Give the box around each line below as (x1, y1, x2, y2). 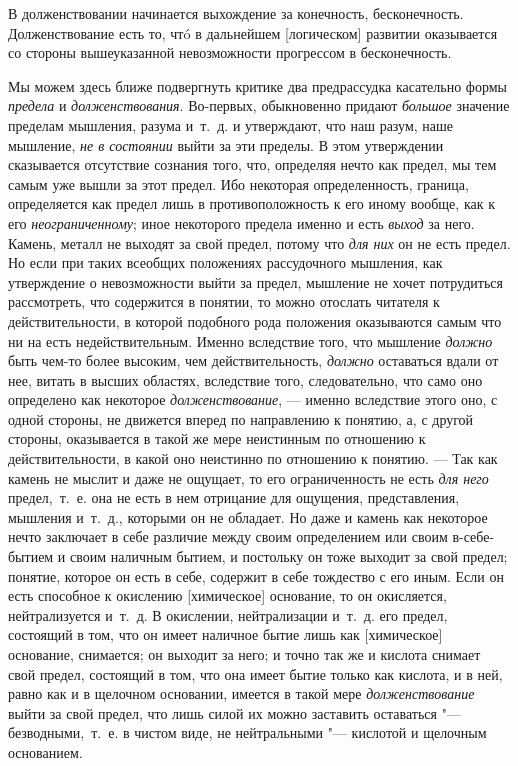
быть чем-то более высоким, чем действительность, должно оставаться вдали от (8, 350, 499, 371)
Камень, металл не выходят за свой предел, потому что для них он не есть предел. (8, 232, 511, 253)
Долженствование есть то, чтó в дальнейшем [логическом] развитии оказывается (8, 22, 498, 43)
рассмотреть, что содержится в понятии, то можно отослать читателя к (8, 291, 440, 312)
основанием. (8, 741, 83, 762)
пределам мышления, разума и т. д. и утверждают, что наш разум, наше (8, 114, 454, 135)
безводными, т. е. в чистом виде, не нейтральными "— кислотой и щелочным (8, 722, 487, 743)
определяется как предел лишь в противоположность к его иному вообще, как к (8, 193, 495, 214)
